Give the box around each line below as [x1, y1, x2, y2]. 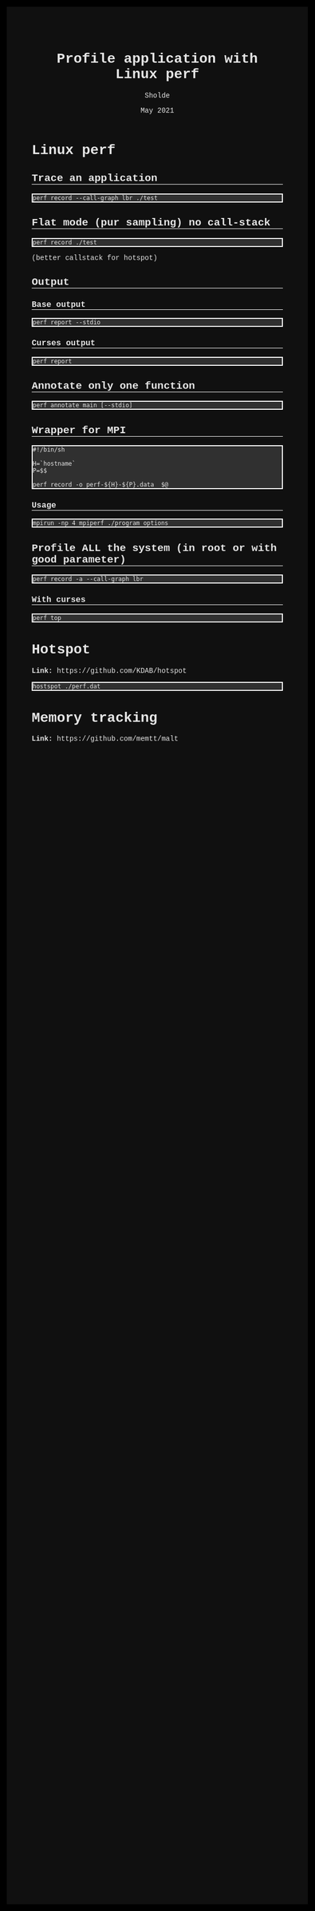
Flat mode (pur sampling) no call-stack [31, 217, 271, 229]
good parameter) [31, 553, 127, 566]
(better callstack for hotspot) [31, 253, 158, 262]
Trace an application [31, 173, 158, 185]
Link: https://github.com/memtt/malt [31, 734, 179, 744]
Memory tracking [31, 709, 158, 726]
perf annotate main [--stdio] [33, 401, 133, 410]
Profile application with [57, 51, 258, 68]
